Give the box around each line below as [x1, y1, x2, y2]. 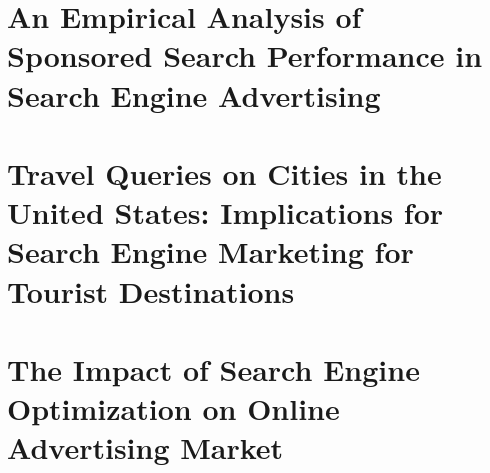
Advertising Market [7, 427, 284, 468]
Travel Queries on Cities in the [7, 152, 442, 193]
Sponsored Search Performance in [7, 35, 483, 76]
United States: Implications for [7, 192, 444, 233]
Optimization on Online [7, 388, 340, 429]
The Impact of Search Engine [7, 348, 420, 389]
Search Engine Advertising [7, 74, 381, 115]
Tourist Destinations [7, 270, 295, 311]
